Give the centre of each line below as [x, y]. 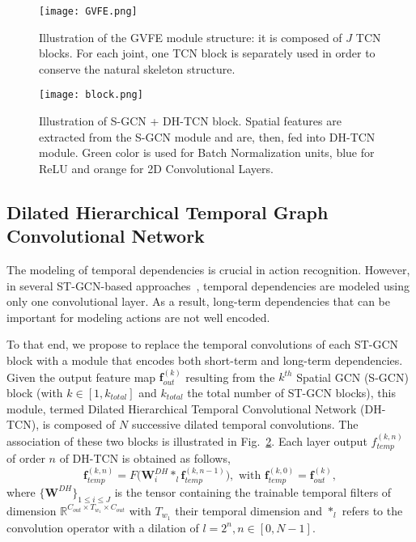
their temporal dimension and [249, 510]
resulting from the [230, 377]
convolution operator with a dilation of [103, 527]
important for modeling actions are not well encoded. [138, 317]
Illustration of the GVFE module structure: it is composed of [191, 37]
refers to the [372, 510]
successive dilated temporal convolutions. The [245, 424]
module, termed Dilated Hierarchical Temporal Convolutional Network [182, 408]
